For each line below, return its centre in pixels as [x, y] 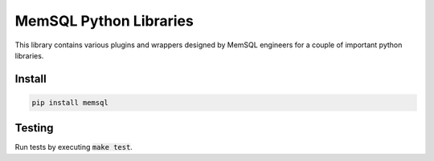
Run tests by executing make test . [74, 147]
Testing [34, 128]
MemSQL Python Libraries [104, 21]
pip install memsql [70, 103]
